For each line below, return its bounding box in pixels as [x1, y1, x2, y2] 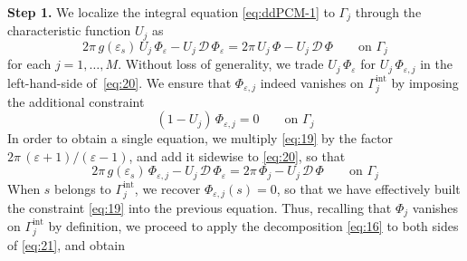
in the [420, 54, 453, 73]
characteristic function [7, 21, 131, 40]
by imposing [391, 72, 459, 92]
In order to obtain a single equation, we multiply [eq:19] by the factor [7, 129, 394, 148]
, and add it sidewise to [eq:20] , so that [129, 146, 346, 165]
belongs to [54, 179, 111, 198]
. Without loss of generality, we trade [118, 54, 324, 73]
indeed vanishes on [260, 72, 364, 92]
